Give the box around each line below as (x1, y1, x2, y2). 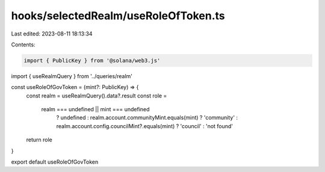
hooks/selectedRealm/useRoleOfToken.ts (11, 9, 225, 22)
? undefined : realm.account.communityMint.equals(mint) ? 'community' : (56, 114, 238, 121)
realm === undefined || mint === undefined (41, 106, 150, 113)
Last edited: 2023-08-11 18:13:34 (11, 30, 93, 37)
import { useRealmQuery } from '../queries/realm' (11, 72, 132, 79)
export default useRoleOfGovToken (11, 158, 99, 165)
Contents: (11, 41, 36, 48)
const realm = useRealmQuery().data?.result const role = (26, 92, 167, 99)
